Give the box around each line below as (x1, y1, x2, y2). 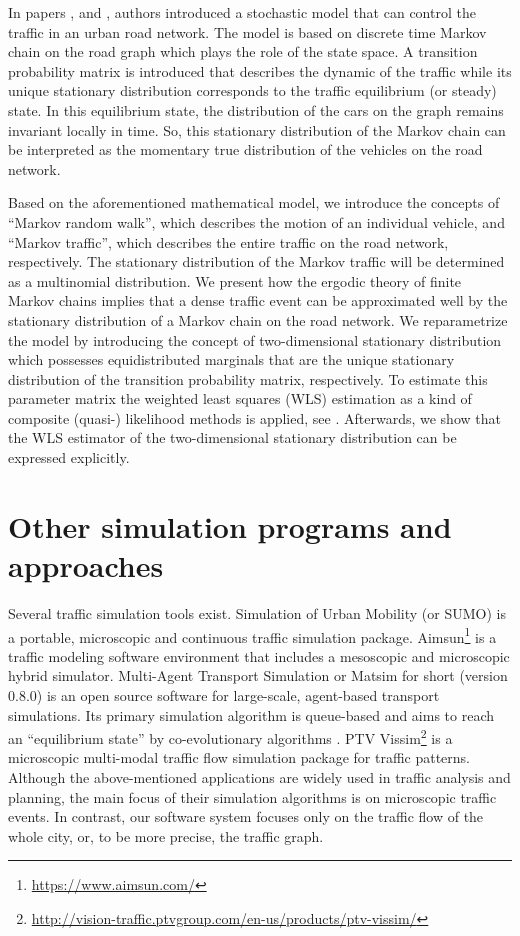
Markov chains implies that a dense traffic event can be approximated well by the (8, 290, 508, 311)
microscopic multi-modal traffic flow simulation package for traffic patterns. (8, 747, 471, 768)
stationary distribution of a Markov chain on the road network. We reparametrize (8, 309, 508, 330)
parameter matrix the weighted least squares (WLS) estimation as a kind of (8, 388, 472, 409)
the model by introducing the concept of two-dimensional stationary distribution (8, 329, 502, 350)
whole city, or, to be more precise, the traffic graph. (8, 825, 324, 846)
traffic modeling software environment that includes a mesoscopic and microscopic (8, 645, 510, 666)
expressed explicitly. (8, 447, 130, 468)
